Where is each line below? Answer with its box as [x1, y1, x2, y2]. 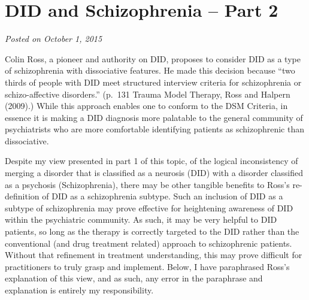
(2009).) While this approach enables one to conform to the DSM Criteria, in [5, 99, 288, 112]
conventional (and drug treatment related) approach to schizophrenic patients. [5, 237, 292, 249]
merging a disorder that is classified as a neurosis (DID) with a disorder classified [5, 166, 303, 179]
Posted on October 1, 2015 [5, 32, 102, 45]
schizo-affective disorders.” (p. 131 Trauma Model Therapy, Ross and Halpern [5, 87, 290, 100]
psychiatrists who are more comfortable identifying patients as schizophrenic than [5, 123, 304, 135]
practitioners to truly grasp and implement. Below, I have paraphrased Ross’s [5, 260, 290, 272]
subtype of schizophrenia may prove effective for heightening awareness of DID [5, 201, 293, 214]
